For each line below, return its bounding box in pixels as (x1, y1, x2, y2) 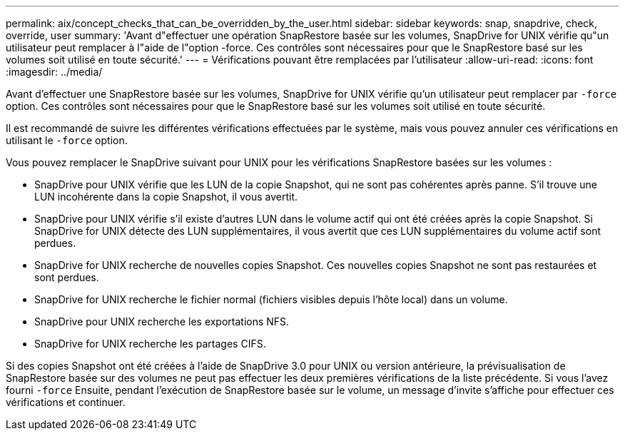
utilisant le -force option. (6, 134, 128, 146)
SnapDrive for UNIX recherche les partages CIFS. (34, 338, 266, 350)
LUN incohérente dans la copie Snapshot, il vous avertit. (34, 191, 298, 203)
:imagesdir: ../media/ (6, 66, 103, 78)
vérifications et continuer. (6, 396, 126, 408)
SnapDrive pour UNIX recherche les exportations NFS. (34, 315, 290, 328)
